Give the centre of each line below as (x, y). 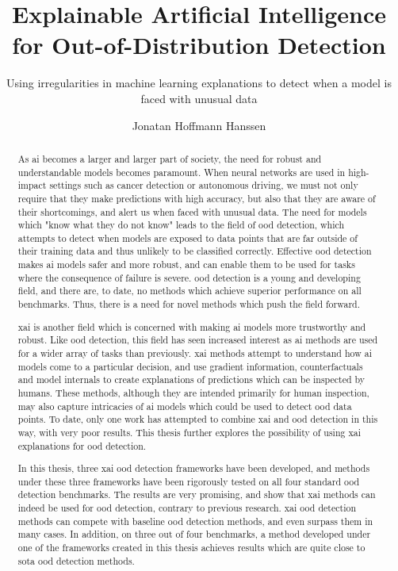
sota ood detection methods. (76, 560)
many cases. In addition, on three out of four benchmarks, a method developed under (194, 534)
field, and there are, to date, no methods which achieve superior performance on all (189, 291)
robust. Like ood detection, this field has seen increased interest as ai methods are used (198, 340)
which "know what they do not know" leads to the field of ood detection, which (181, 225)
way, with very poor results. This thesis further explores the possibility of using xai (189, 432)
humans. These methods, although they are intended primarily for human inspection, (193, 392)
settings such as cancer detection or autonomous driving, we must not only (204, 185)
